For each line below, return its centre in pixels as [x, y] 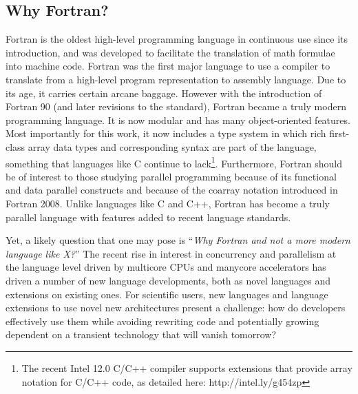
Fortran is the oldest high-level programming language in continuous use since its [177, 39]
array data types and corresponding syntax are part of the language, [172, 146]
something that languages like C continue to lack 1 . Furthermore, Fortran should [174, 162]
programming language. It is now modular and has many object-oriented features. [178, 120]
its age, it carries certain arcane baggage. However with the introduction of [164, 93]
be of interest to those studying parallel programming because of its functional [171, 176]
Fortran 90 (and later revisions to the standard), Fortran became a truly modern [176, 106]
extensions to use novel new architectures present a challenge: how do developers [176, 308]
